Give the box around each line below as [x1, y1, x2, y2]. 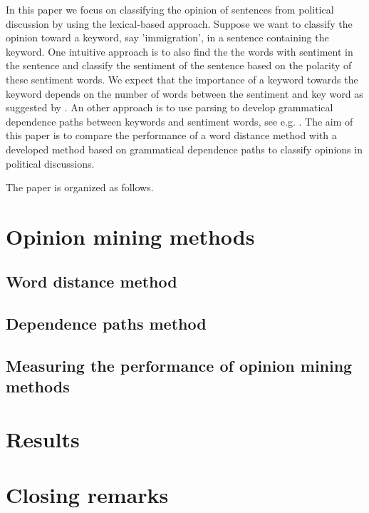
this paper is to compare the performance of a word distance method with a [6, 128, 337, 143]
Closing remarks [6, 480, 169, 509]
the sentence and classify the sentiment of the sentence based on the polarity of [6, 58, 352, 73]
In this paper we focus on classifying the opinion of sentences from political [6, 2, 334, 16]
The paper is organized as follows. [6, 180, 154, 195]
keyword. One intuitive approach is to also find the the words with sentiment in [6, 44, 353, 59]
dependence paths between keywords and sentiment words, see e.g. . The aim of [6, 113, 353, 128]
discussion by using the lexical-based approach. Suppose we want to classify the [6, 16, 353, 31]
